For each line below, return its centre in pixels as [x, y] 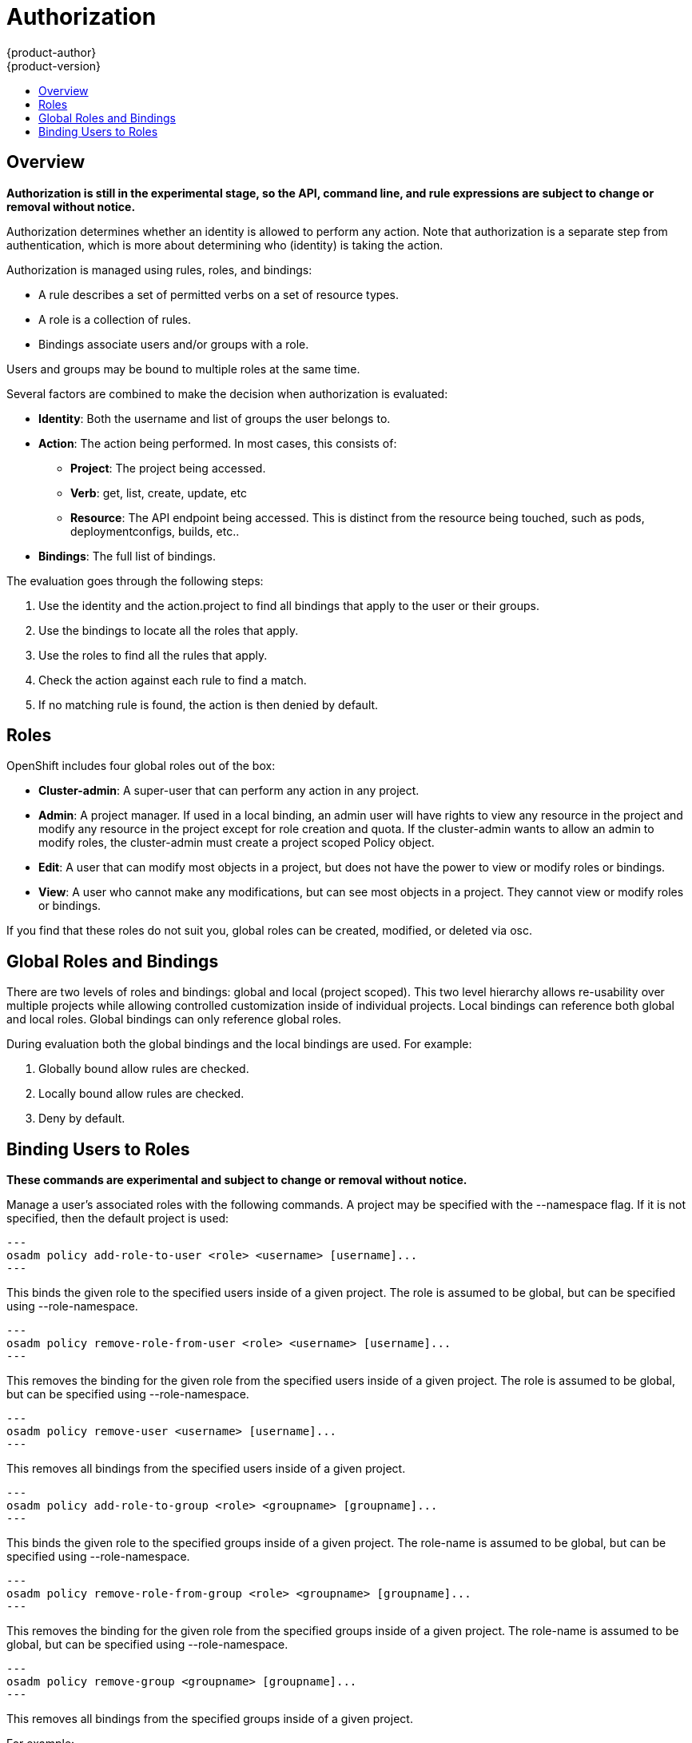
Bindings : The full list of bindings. [127, 556]
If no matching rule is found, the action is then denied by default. [209, 704]
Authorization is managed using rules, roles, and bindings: [159, 269]
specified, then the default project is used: [118, 1219]
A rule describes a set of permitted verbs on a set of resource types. [219, 294]
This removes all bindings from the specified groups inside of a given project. [210, 1719]
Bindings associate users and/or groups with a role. [174, 344]
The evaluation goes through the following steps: [135, 580]
